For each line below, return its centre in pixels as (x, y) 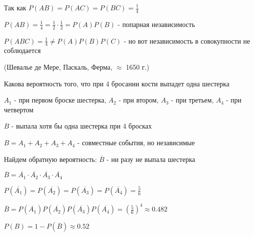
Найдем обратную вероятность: (50, 159)
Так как (15, 7)
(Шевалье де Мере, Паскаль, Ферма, (58, 67)
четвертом (19, 109)
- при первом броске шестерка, (60, 100)
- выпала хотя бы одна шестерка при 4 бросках (82, 126)
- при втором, (139, 100)
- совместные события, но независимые (136, 143)
